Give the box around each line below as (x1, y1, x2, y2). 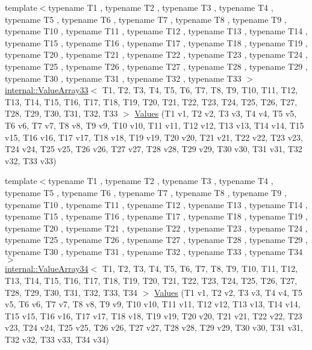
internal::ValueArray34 (5, 262, 89, 275)
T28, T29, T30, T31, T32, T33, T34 (5, 286, 138, 298)
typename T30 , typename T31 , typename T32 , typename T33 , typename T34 (5, 245, 303, 257)
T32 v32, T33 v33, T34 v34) (5, 333, 110, 346)
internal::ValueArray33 (5, 84, 89, 96)
